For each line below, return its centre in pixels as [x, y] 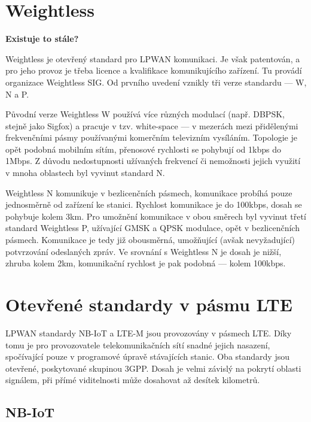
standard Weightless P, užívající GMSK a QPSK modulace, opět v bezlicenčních [153, 228]
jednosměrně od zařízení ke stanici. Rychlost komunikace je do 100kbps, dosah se [154, 204]
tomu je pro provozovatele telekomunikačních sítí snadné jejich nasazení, [138, 344]
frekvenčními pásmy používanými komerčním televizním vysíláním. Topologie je [151, 137]
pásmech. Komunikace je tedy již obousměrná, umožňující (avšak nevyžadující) [150, 240]
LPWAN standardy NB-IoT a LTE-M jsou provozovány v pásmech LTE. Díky [149, 333]
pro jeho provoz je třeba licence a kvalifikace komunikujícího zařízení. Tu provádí [154, 70]
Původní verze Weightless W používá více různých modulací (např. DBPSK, [145, 114]
